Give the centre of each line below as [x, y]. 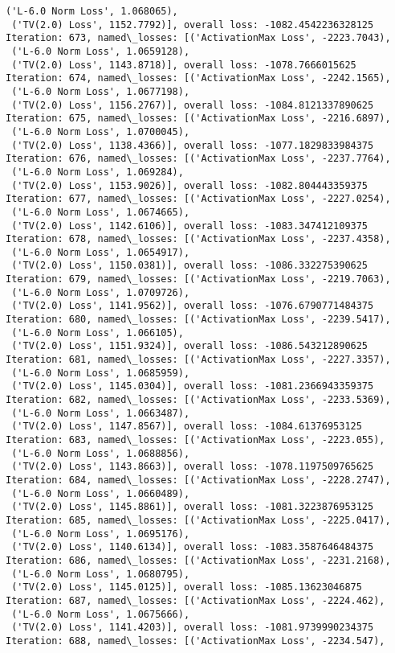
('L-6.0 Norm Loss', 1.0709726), [101, 292]
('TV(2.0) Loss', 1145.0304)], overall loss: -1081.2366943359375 [193, 386]
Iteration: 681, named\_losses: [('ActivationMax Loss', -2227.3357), [198, 360]
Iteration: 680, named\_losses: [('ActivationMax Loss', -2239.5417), [198, 320]
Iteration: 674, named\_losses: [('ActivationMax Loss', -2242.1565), [198, 78]
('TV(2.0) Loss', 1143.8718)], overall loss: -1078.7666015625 [184, 65]
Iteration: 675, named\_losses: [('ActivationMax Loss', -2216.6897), [198, 119]
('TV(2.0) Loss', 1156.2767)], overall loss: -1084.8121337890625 [193, 105]
